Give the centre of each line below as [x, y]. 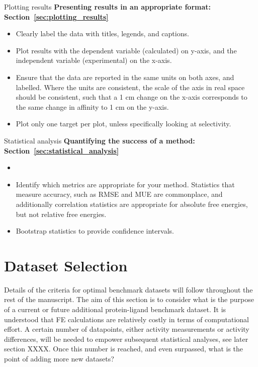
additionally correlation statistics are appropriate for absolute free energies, [132, 204]
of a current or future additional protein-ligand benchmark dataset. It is [115, 309]
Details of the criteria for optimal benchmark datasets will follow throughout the [128, 289]
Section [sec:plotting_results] [56, 16]
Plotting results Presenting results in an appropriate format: [108, 7]
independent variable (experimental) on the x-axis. [94, 60]
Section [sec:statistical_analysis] [62, 150]
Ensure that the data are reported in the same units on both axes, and [125, 77]
